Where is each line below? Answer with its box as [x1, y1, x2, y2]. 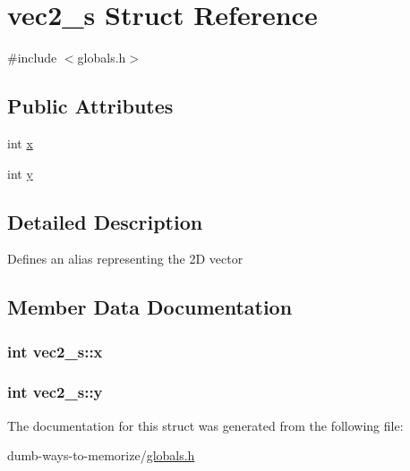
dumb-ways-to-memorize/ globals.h [7, 446, 195, 465]
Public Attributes [7, 92, 174, 120]
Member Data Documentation [7, 293, 293, 321]
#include [7, 48, 57, 67]
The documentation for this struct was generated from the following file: [7, 416, 404, 434]
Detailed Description [7, 207, 203, 235]
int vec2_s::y [7, 381, 103, 403]
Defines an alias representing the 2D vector [7, 249, 243, 268]
